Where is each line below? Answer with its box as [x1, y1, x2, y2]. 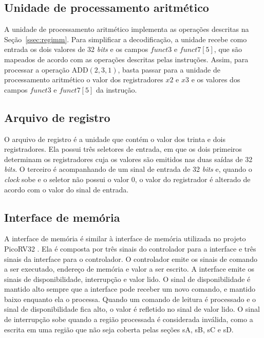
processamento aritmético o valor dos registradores [4, 74, 163, 85]
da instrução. [96, 84, 137, 95]
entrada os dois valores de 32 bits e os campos [4, 44, 148, 55]
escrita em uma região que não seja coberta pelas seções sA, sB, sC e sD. [4, 324, 234, 334]
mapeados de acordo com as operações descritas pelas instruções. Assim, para [4, 54, 249, 64]
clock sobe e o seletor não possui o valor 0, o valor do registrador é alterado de [4, 173, 251, 184]
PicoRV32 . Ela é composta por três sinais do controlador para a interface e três [4, 243, 256, 254]
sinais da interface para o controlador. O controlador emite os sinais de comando [4, 253, 257, 264]
